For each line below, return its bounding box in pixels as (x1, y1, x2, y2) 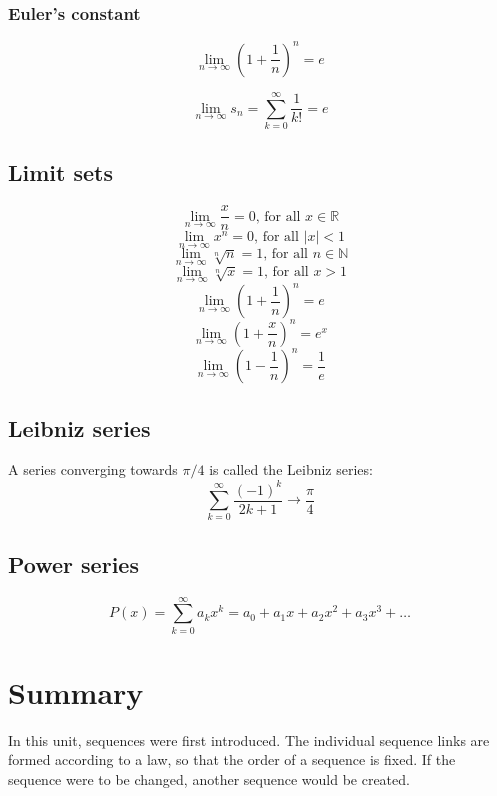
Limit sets (8, 157, 113, 188)
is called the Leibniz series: (209, 459, 373, 480)
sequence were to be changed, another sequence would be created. (8, 769, 410, 789)
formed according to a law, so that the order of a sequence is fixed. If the (8, 749, 456, 770)
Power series (8, 548, 139, 579)
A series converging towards (8, 459, 178, 480)
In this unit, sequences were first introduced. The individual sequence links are (8, 729, 490, 750)
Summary (8, 671, 144, 712)
